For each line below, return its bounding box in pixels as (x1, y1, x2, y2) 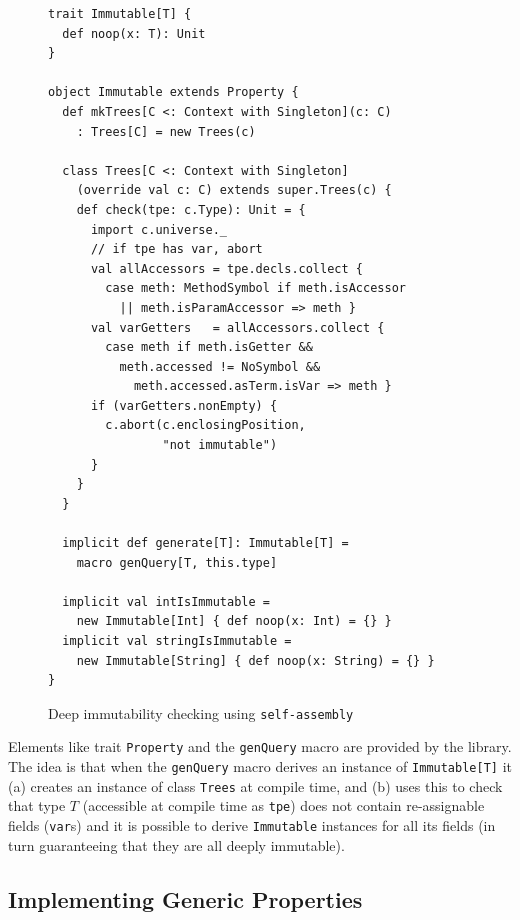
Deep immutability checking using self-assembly (48, 702, 354, 723)
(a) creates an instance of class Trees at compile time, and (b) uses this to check (8, 775, 503, 796)
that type (8, 795, 66, 816)
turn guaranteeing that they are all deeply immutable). (8, 834, 345, 855)
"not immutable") (162, 438, 278, 453)
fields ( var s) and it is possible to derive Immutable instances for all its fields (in (8, 815, 496, 836)
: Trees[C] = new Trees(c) (76, 124, 256, 139)
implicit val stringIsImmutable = (62, 634, 292, 648)
